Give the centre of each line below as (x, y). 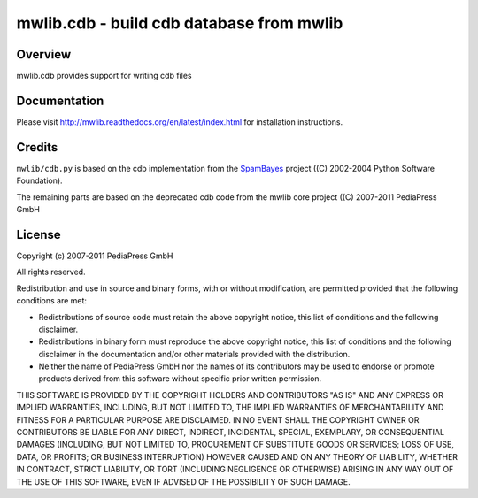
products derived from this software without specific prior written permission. (180, 379)
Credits (37, 147)
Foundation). (39, 180)
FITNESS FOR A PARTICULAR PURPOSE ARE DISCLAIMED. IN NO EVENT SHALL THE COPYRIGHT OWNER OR (218, 419)
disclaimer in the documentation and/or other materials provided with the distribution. (194, 354)
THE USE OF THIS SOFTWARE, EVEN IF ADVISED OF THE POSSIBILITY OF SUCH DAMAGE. (184, 481)
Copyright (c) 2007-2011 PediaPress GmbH (95, 256)
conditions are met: (52, 301)
